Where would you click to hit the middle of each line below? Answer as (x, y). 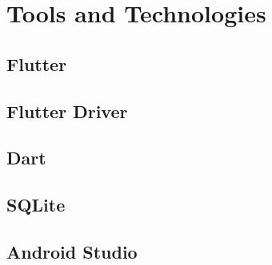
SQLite (36, 205)
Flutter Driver (67, 111)
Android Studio (72, 251)
